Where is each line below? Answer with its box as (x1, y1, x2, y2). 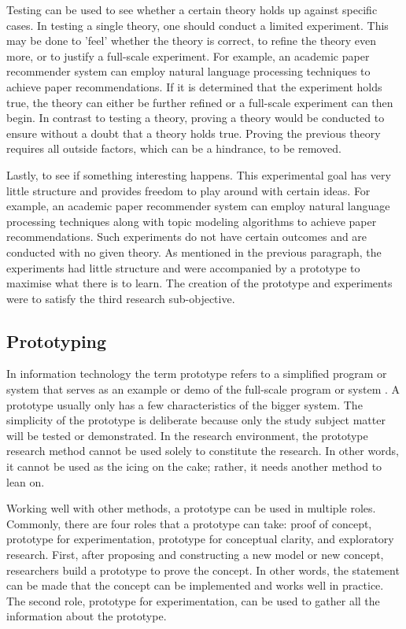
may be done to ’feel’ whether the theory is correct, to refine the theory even (6, 32, 377, 49)
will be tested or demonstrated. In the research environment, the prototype (6, 427, 368, 443)
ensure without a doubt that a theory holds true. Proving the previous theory (6, 124, 381, 141)
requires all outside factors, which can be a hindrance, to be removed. (6, 140, 341, 157)
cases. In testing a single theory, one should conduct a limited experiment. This (6, 17, 389, 33)
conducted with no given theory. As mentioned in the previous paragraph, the (6, 243, 382, 260)
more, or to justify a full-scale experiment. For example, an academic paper (6, 47, 370, 64)
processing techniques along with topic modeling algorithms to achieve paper (6, 213, 377, 229)
